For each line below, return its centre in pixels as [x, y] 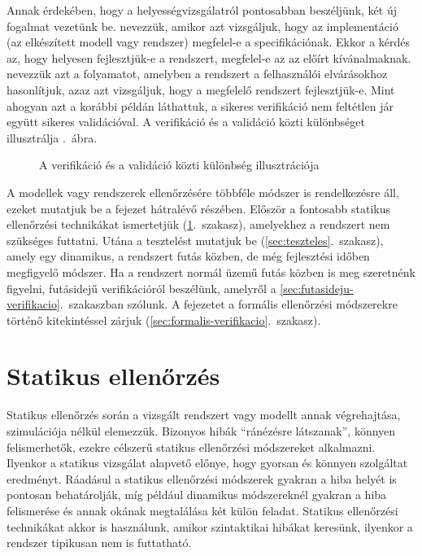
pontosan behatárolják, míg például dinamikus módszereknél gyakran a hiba [197, 495]
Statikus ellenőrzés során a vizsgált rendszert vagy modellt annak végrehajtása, [204, 415]
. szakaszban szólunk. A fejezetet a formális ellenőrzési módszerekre [228, 304]
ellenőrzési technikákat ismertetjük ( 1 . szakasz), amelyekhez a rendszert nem [198, 224]
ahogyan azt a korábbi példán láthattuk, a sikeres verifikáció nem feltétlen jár [200, 105]
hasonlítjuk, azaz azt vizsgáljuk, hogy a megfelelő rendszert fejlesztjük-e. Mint [201, 89]
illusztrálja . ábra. [52, 137]
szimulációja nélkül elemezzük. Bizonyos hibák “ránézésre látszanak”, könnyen [201, 431]
